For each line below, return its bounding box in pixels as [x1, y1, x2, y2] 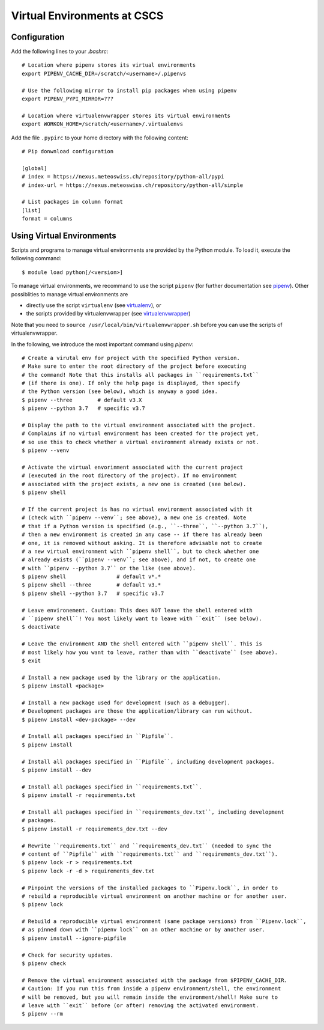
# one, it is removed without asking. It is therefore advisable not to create [22, 540, 262, 546]
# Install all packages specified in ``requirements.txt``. [22, 783, 202, 790]
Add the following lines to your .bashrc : [11, 48, 109, 55]
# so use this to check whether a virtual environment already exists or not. [22, 439, 259, 445]
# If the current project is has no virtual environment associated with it [22, 505, 253, 513]
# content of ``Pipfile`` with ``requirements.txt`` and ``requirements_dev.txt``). [22, 850, 278, 858]
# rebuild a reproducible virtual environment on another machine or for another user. [22, 892, 288, 900]
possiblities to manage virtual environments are [11, 290, 128, 297]
